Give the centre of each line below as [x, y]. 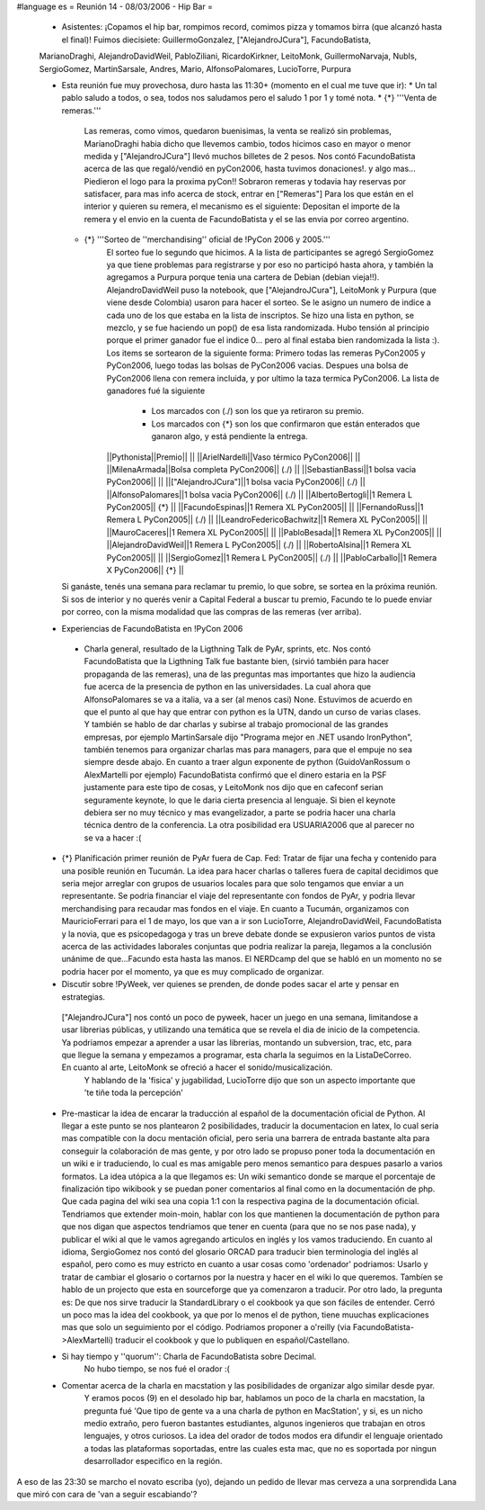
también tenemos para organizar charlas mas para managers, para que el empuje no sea [248, 750]
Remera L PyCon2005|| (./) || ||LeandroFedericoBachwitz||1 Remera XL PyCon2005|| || [267, 520]
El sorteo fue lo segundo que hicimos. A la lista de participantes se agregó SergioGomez [270, 252]
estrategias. [84, 997]
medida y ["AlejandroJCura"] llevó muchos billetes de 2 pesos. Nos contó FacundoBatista [250, 156]
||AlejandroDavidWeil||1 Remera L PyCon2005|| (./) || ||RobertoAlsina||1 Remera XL [259, 545]
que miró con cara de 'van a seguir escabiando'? [107, 1494]
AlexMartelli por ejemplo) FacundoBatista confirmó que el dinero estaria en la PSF [235, 775]
